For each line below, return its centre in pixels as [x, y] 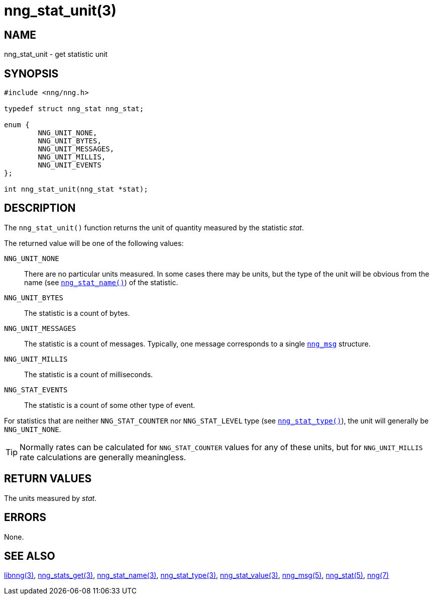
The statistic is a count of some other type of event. [110, 405]
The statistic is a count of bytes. [77, 313]
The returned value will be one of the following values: [94, 243]
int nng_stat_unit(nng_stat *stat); [76, 189]
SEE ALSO [30, 556]
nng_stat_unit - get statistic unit [56, 54]
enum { [17, 125]
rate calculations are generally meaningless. [103, 457]
